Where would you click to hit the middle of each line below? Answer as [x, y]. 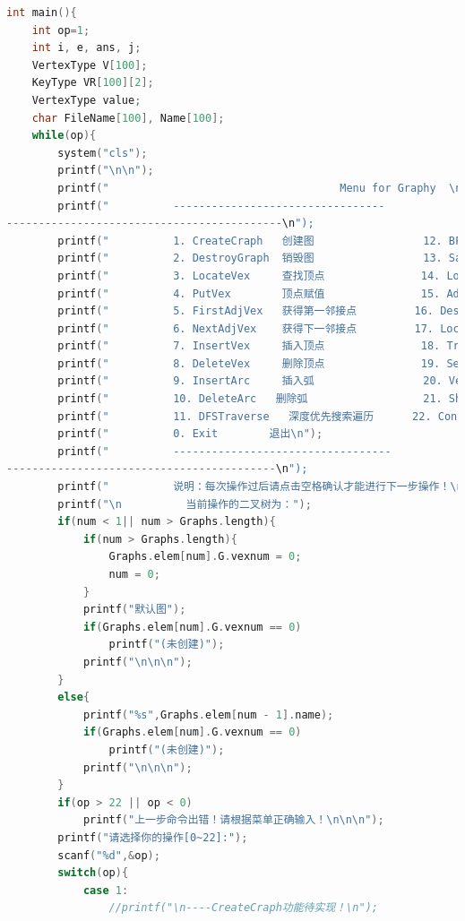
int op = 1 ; [61, 30]
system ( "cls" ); [103, 153]
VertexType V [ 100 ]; [90, 65]
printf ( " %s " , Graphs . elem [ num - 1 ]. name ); [208, 714]
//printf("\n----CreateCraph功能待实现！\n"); [243, 908]
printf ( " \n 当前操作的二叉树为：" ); [185, 504]
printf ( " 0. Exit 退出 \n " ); [190, 434]
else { [74, 697]
